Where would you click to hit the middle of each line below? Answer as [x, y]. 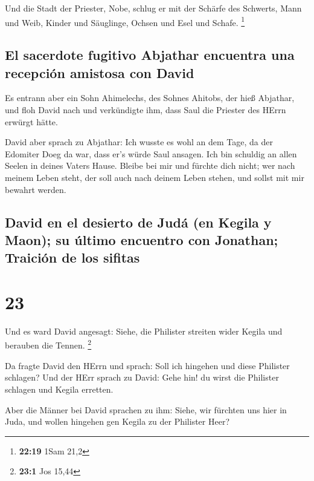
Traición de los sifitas [72, 257]
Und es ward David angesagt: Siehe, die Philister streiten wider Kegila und [144, 331]
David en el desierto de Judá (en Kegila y [138, 222]
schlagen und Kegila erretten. [59, 389]
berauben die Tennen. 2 [48, 344]
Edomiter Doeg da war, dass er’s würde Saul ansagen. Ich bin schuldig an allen [151, 153]
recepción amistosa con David [100, 72]
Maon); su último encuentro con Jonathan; [142, 239]
